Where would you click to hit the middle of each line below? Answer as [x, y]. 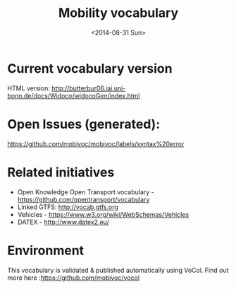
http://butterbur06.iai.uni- [89, 88]
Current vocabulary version [90, 68]
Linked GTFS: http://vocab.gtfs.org [68, 207]
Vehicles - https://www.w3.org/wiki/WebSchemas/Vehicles [103, 214]
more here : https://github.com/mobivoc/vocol [73, 278]
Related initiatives [61, 172]
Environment [46, 250]
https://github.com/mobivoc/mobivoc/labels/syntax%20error [96, 143]
